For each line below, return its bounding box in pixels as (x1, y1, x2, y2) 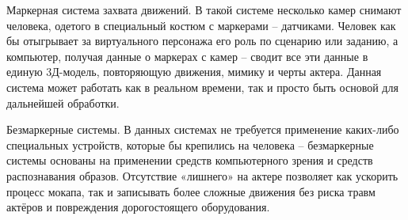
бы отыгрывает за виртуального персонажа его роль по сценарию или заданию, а (6, 32, 398, 49)
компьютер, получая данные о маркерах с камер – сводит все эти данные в (6, 47, 368, 64)
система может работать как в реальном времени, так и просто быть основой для (6, 78, 398, 95)
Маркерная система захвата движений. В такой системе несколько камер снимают (6, 2, 402, 17)
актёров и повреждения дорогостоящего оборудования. (6, 199, 270, 215)
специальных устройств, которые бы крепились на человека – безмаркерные (6, 136, 374, 153)
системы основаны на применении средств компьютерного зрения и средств (6, 152, 373, 169)
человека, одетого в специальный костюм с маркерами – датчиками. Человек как (6, 17, 396, 33)
